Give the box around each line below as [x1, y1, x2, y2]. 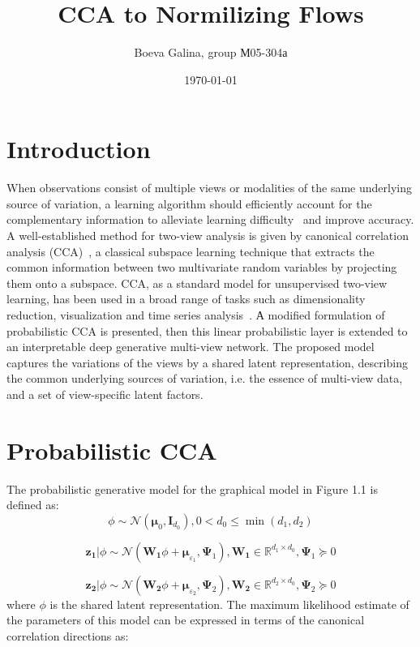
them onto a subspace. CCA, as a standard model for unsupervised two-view [6, 274, 388, 291]
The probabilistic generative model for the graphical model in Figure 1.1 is [6, 480, 378, 497]
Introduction [6, 132, 151, 165]
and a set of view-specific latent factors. [6, 385, 204, 402]
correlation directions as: [6, 628, 129, 645]
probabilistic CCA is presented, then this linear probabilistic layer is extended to [6, 322, 408, 339]
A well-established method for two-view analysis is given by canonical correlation [6, 227, 409, 244]
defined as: [6, 496, 59, 513]
